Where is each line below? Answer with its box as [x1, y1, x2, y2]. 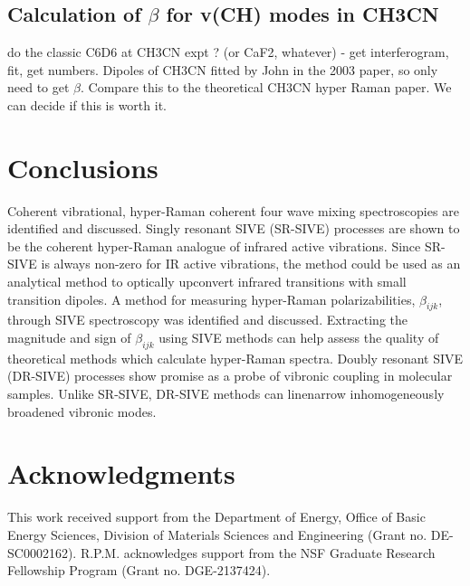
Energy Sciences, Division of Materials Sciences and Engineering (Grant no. [7, 525, 427, 543]
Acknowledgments [7, 455, 235, 492]
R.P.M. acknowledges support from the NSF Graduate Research [80, 543, 436, 562]
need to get [7, 78, 70, 97]
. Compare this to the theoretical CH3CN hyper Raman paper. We [81, 78, 452, 97]
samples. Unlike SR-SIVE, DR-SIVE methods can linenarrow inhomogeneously [7, 384, 445, 403]
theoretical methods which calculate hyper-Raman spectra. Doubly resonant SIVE [7, 348, 464, 367]
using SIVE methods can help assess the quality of [158, 328, 439, 347]
